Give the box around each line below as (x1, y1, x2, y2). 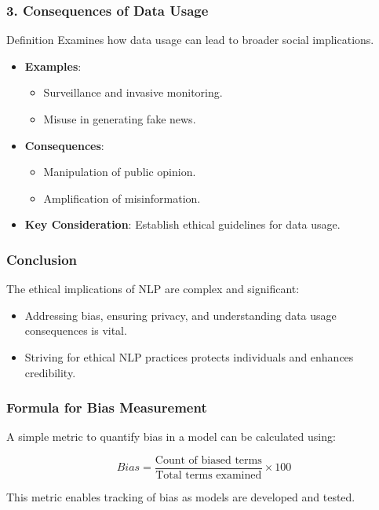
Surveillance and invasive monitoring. (43, 84, 223, 101)
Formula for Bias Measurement (6, 398, 207, 417)
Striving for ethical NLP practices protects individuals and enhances (24, 348, 354, 365)
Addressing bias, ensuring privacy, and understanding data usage (24, 306, 337, 323)
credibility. (24, 364, 76, 380)
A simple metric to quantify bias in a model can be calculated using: (6, 428, 336, 445)
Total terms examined (155, 470, 262, 482)
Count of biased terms (155, 454, 262, 466)
